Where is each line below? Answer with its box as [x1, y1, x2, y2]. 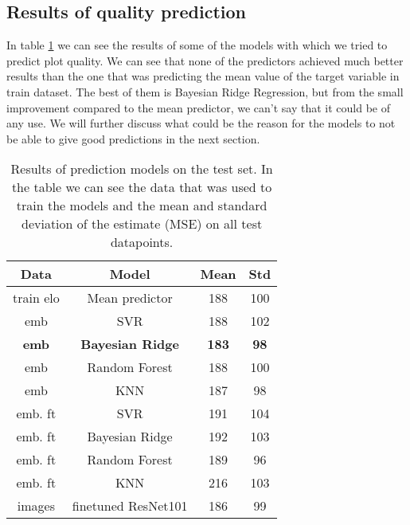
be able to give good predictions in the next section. [6, 130, 260, 147]
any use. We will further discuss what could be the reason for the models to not [6, 115, 396, 131]
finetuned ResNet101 [72, 496, 188, 515]
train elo [13, 288, 60, 308]
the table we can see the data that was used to [11, 178, 272, 197]
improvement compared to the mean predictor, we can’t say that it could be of [6, 99, 391, 116]
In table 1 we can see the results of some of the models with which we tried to [6, 37, 388, 53]
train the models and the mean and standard [16, 196, 267, 215]
